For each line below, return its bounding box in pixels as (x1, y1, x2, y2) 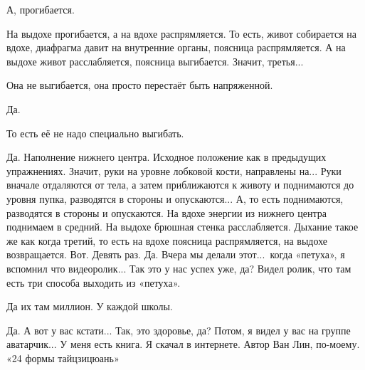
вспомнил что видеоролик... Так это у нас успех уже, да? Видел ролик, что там (6, 260, 351, 275)
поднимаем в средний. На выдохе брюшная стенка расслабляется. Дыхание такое (6, 219, 359, 234)
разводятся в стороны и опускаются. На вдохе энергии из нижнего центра (6, 205, 327, 220)
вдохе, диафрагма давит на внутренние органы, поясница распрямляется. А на (6, 40, 346, 55)
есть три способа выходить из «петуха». (6, 275, 181, 290)
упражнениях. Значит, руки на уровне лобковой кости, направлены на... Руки (6, 163, 342, 178)
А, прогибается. (6, 2, 75, 16)
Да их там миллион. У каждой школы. (6, 299, 173, 314)
